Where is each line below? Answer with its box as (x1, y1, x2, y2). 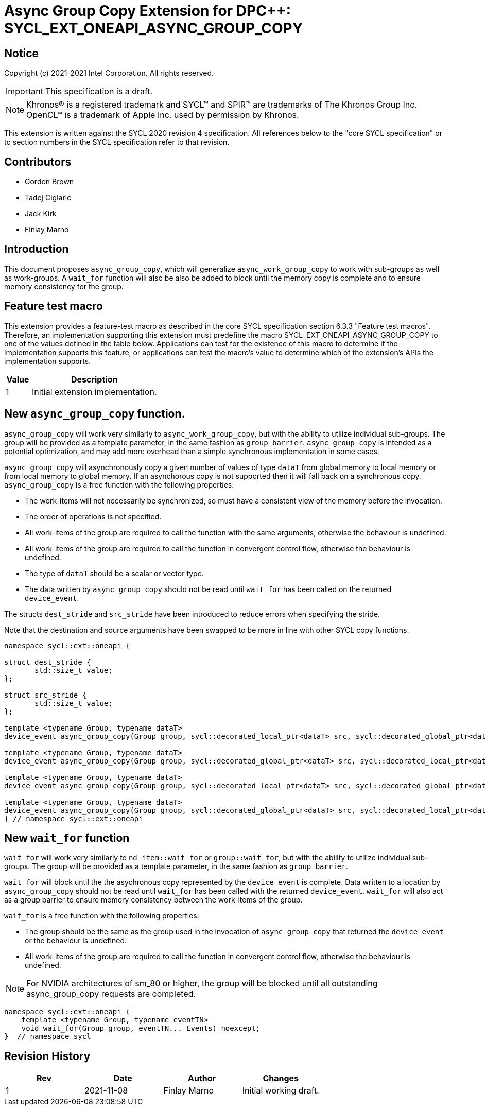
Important (6, 86, 43, 97)
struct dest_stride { (4, 657, 91, 666)
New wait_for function (4, 831, 130, 844)
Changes (263, 1073, 299, 1084)
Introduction (4, 242, 69, 256)
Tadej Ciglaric (25, 193, 72, 202)
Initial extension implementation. (31, 386, 157, 397)
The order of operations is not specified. (25, 512, 162, 521)
